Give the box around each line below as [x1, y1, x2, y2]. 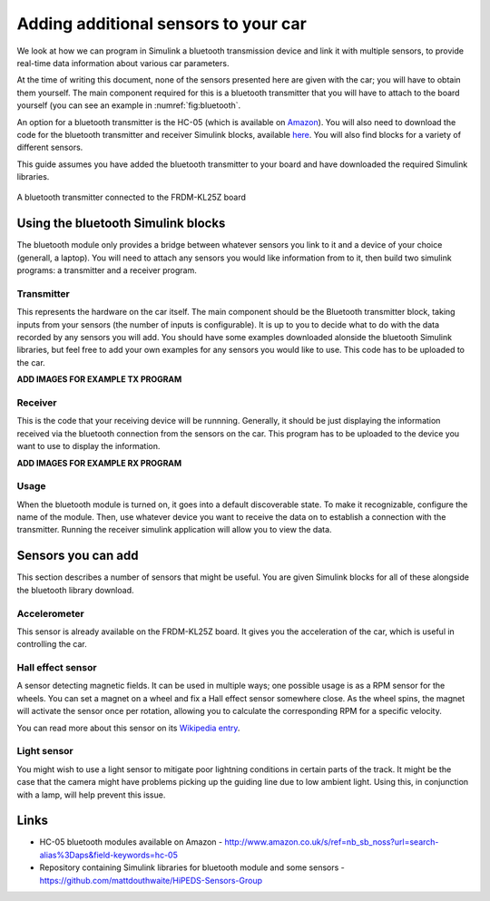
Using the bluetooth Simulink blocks [16, 216, 226, 231]
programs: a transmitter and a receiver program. [16, 265, 197, 276]
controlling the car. [16, 639, 88, 650]
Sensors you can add [16, 548, 139, 563]
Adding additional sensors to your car [16, 14, 308, 34]
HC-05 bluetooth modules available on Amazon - [39, 837, 222, 847]
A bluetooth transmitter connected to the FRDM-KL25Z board [16, 191, 247, 203]
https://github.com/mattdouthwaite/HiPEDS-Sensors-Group [39, 875, 263, 886]
